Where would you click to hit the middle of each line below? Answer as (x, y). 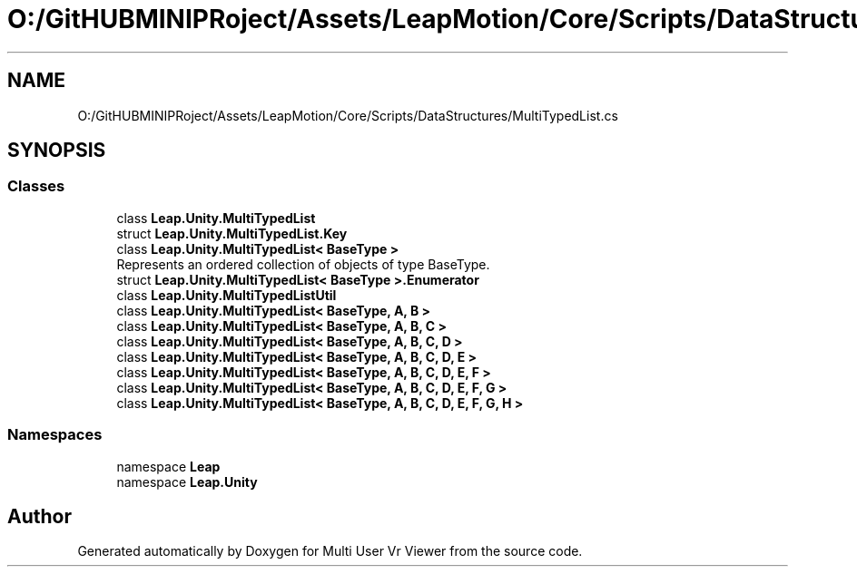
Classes (36, 186)
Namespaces (55, 435)
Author (39, 516)
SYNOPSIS (57, 151)
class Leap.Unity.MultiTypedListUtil (227, 295)
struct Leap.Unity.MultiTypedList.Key (232, 233)
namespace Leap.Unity (187, 482)
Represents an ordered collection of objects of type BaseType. (303, 264)
